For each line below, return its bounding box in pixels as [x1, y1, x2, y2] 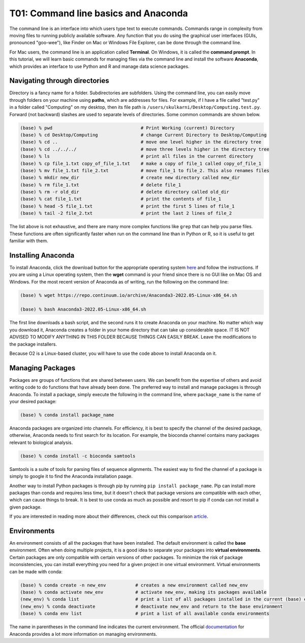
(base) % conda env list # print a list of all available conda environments [20, 611, 269, 617]
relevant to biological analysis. [9, 439, 73, 445]
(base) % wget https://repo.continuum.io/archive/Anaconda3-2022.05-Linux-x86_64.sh [20, 292, 237, 298]
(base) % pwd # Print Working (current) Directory [20, 125, 235, 131]
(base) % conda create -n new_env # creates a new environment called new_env [20, 582, 249, 588]
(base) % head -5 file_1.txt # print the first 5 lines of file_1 [20, 203, 235, 209]
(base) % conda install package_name [20, 412, 114, 418]
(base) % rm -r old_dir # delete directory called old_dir [20, 189, 230, 195]
